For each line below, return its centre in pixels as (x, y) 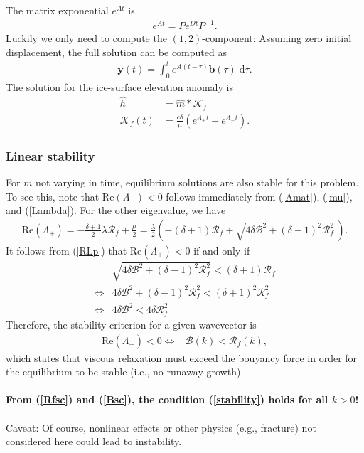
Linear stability (50, 155)
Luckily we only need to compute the (86, 38)
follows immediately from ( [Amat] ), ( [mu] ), (259, 196)
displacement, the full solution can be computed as (116, 52)
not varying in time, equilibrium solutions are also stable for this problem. (197, 182)
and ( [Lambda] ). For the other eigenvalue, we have (116, 210)
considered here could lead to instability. (94, 441)
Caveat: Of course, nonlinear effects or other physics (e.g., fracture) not (161, 427)
